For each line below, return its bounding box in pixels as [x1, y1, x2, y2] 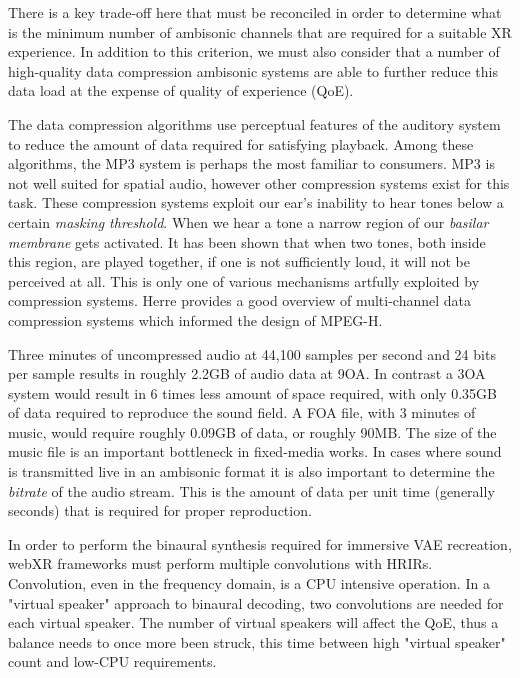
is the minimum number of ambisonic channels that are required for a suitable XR [8, 21, 512, 42]
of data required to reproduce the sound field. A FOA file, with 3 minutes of [8, 402, 476, 423]
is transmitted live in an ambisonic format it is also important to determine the [8, 461, 495, 482]
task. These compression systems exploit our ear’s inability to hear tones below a [8, 192, 504, 213]
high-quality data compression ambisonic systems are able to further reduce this [8, 60, 498, 81]
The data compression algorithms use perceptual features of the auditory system [8, 113, 501, 134]
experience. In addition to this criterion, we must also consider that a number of [8, 41, 500, 62]
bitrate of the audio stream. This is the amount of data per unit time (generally [8, 480, 495, 501]
